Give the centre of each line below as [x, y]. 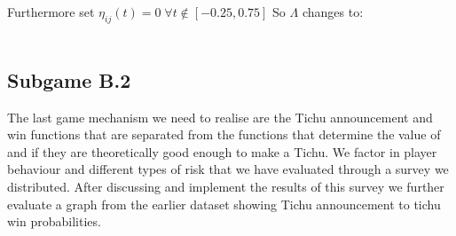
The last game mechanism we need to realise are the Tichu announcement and [220, 117]
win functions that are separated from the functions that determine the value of [224, 134]
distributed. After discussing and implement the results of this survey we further [226, 186]
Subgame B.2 [69, 79]
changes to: [333, 12]
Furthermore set [51, 12]
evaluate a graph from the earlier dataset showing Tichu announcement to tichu [224, 204]
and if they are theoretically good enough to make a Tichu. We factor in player [222, 151]
